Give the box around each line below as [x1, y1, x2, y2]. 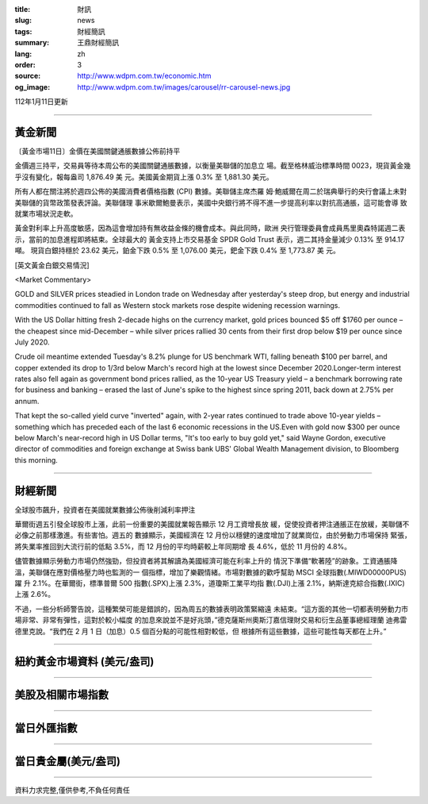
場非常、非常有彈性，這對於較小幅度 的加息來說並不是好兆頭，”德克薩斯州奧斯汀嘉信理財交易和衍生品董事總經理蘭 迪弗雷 [14, 615, 407, 625]
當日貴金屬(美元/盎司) [14, 755, 120, 768]
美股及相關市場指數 [14, 688, 109, 702]
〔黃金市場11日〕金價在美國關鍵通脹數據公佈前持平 [14, 147, 181, 156]
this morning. [14, 455, 59, 464]
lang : [14, 48, 32, 59]
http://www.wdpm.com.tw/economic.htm [77, 71, 212, 81]
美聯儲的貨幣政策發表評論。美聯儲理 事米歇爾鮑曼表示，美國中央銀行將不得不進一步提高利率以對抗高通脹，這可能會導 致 [14, 198, 407, 207]
